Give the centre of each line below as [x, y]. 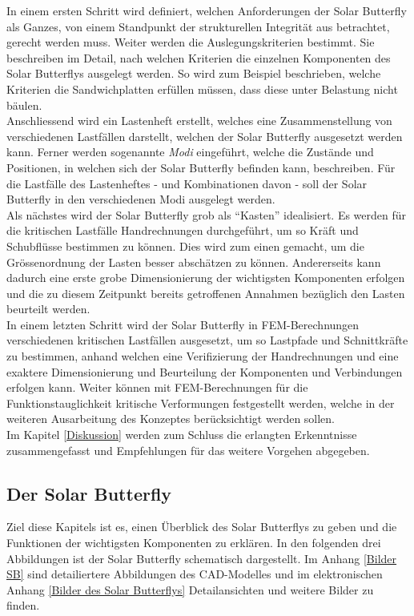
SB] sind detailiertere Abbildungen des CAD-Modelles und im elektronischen [195, 574]
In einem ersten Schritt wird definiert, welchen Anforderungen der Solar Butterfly [207, 10]
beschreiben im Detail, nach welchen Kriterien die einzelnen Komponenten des [199, 57]
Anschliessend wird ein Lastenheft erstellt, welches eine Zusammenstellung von [199, 121]
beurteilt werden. [48, 309]
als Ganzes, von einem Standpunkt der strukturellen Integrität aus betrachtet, [198, 26]
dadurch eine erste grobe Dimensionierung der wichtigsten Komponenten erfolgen [206, 278]
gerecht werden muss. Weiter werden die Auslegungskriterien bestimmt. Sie [191, 42]
